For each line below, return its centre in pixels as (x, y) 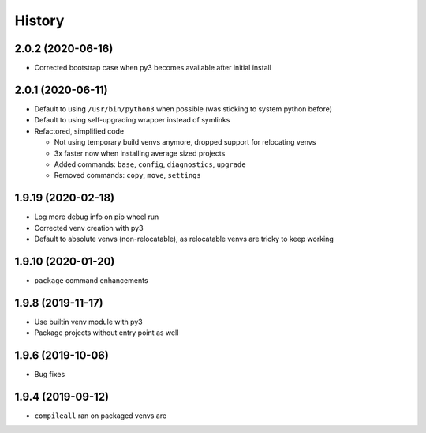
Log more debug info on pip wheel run (97, 216)
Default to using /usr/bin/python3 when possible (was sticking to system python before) (183, 109)
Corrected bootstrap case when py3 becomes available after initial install (153, 68)
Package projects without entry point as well (106, 333)
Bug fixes (50, 375)
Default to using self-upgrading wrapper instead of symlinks (132, 120)
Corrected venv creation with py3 (89, 228)
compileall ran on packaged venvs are (101, 416)
